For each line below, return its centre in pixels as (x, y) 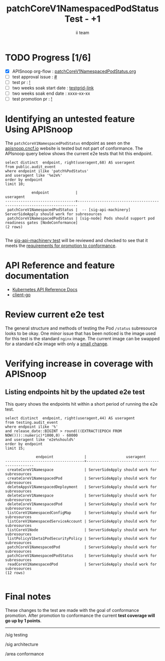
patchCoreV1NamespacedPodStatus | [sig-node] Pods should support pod (81, 219)
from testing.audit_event (31, 422)
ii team (82, 32)
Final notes (28, 597)
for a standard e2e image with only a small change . (57, 344)
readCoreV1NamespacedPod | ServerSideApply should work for (82, 564)
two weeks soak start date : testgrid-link (53, 88)
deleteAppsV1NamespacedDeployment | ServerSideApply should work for (82, 487)
